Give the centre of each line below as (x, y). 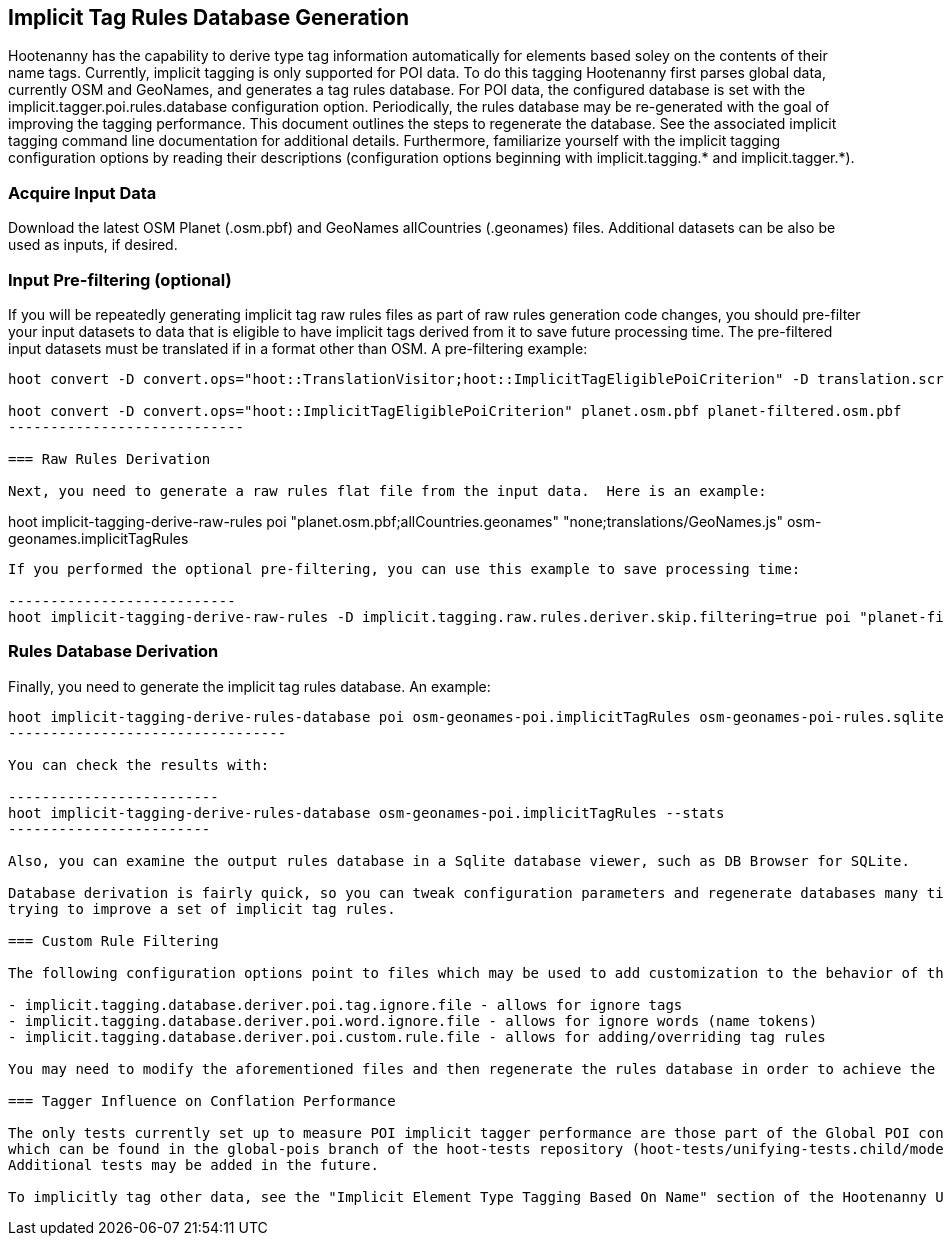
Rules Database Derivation (113, 651)
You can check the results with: (139, 764)
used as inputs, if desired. (93, 245)
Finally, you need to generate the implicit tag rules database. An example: (249, 686)
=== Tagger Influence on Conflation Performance (202, 1100)
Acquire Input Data (82, 192)
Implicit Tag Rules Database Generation (208, 17)
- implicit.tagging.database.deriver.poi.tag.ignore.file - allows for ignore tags (345, 1004)
